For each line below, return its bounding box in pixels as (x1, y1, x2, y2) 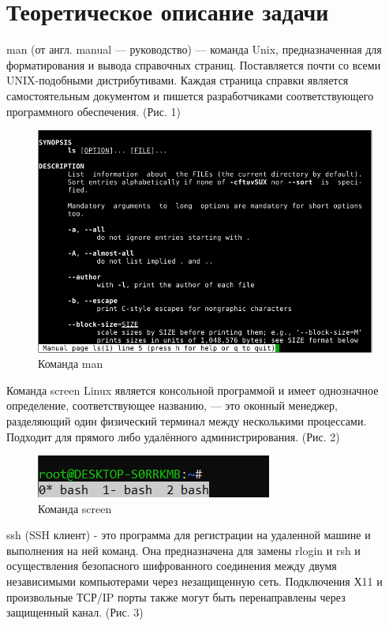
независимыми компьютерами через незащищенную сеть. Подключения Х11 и (6, 573, 383, 590)
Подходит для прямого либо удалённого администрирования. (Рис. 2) (6, 428, 340, 444)
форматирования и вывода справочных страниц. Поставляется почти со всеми (6, 56, 381, 73)
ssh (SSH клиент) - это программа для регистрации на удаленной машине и (6, 527, 371, 543)
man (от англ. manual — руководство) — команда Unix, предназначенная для (6, 41, 382, 58)
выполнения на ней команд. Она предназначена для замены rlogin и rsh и (6, 542, 361, 558)
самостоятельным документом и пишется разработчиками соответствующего (6, 87, 374, 103)
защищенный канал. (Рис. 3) (6, 604, 144, 620)
